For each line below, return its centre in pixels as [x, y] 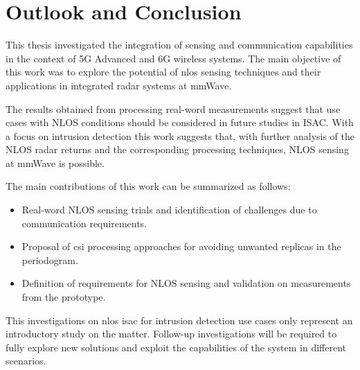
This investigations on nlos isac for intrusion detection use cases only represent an [179, 320]
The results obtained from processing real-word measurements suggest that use [173, 108]
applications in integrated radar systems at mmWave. [119, 85]
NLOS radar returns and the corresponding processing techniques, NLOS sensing [177, 149]
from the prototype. [64, 297]
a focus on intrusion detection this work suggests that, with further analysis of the [180, 135]
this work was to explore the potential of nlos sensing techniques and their [163, 72]
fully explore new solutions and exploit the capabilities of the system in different [176, 347]
